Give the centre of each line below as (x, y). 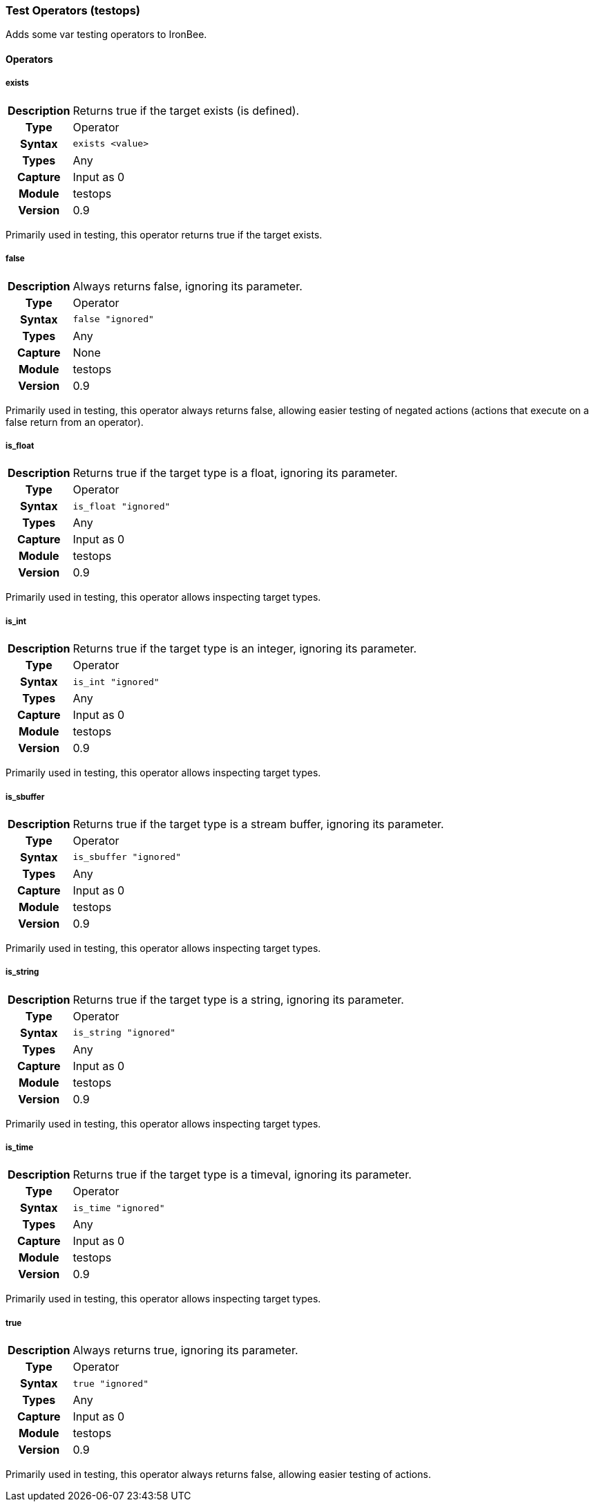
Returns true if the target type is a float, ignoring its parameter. (235, 473)
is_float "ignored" (122, 506)
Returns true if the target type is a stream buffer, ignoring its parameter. (258, 824)
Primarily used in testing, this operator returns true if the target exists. (164, 234)
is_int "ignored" (116, 682)
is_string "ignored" (124, 1033)
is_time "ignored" (119, 1208)
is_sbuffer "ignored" (127, 857)
